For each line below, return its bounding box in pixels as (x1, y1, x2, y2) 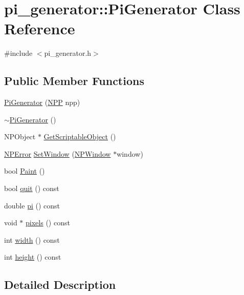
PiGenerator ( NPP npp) (4, 97, 80, 108)
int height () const (4, 251, 61, 262)
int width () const (4, 234, 60, 245)
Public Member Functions (4, 73, 144, 89)
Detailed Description (4, 277, 116, 292)
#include (4, 48, 33, 58)
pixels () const (26, 217, 70, 228)
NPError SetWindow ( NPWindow (4, 148, 111, 159)
